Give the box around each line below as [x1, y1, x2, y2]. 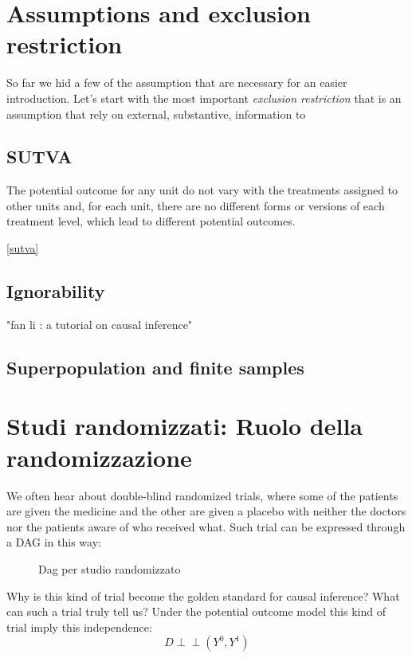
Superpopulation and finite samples [6, 354, 304, 379]
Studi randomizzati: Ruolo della [6, 409, 363, 442]
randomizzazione [6, 441, 192, 473]
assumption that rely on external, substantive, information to [6, 105, 306, 122]
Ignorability [6, 279, 105, 304]
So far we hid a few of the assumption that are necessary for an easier [6, 74, 347, 91]
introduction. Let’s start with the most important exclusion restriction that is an [6, 89, 402, 106]
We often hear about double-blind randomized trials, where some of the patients [6, 487, 398, 503]
